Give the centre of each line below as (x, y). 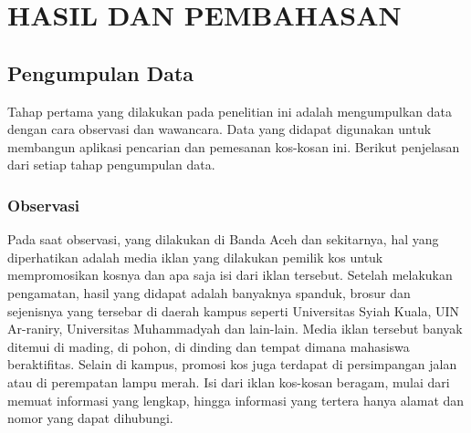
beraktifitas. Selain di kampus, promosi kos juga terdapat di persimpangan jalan (232, 364)
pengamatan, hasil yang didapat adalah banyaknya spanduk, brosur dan (209, 292)
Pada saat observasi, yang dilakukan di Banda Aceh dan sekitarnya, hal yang (223, 239)
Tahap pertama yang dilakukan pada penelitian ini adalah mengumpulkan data (230, 111)
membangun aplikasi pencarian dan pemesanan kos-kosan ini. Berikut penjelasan (234, 146)
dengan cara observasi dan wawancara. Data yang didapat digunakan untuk (220, 129)
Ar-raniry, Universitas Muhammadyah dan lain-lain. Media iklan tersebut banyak (235, 329)
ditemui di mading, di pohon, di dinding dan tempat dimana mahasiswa (209, 346)
